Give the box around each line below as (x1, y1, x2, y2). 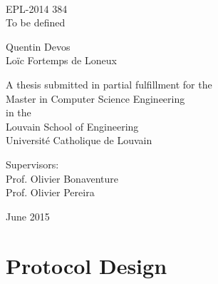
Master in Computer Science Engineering (6, 91, 185, 106)
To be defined (6, 15, 66, 30)
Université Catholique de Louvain (6, 133, 152, 148)
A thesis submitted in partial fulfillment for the (6, 76, 212, 91)
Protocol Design (6, 250, 167, 280)
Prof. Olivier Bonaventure (6, 171, 119, 186)
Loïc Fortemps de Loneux (6, 53, 117, 68)
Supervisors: (6, 156, 59, 171)
